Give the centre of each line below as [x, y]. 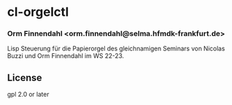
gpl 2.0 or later [28, 95]
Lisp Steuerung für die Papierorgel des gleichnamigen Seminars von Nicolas [116, 48]
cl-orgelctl [38, 12]
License [25, 78]
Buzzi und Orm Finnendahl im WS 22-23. [66, 56]
